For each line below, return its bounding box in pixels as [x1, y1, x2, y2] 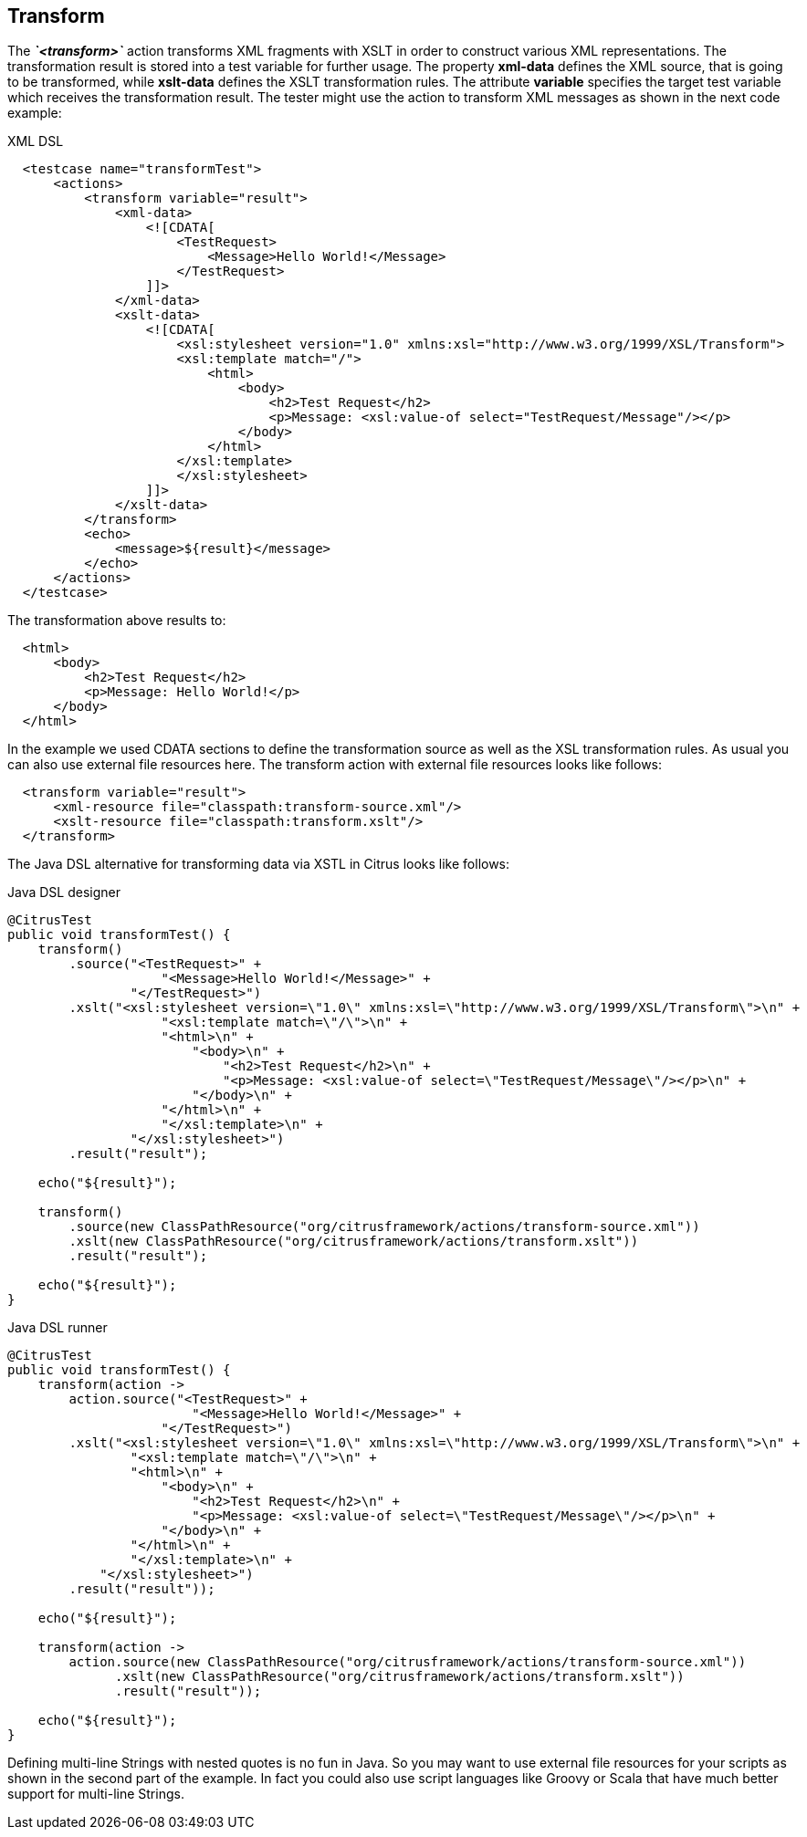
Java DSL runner [7, 1320, 108, 1336]
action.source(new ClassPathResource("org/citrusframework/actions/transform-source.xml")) [68, 1654, 747, 1670]
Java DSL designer [7, 884, 121, 901]
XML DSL [7, 133, 64, 150]
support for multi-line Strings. [7, 1786, 184, 1802]
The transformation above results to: [7, 612, 226, 629]
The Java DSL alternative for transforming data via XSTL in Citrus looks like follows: [7, 856, 510, 872]
